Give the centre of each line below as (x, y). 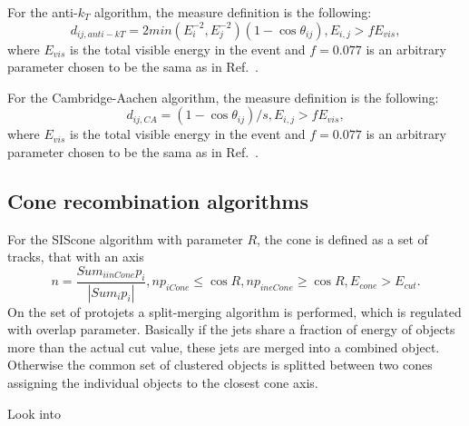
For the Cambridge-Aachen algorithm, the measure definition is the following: (223, 97)
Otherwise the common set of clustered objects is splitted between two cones (220, 365)
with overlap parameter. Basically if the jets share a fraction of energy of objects (231, 329)
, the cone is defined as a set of (342, 238)
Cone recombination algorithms (158, 200)
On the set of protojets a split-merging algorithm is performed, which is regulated (234, 311)
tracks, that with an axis (76, 257)
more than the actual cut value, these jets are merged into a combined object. (224, 347)
